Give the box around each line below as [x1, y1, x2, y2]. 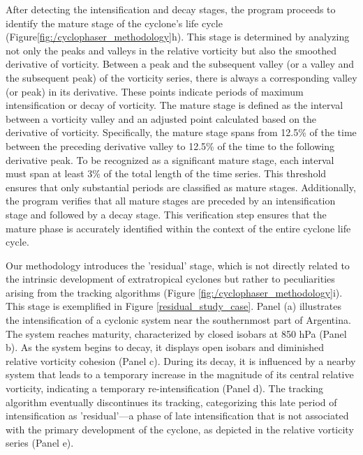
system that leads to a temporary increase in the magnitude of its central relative [6, 367, 354, 382]
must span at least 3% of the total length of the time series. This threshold [6, 166, 327, 181]
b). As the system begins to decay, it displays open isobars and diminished [6, 340, 325, 355]
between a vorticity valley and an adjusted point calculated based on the [6, 111, 317, 126]
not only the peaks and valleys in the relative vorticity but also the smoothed [6, 43, 337, 57]
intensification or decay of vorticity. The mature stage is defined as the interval [6, 98, 343, 112]
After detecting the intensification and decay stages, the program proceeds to [6, 2, 336, 16]
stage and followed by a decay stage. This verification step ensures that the [6, 207, 327, 221]
